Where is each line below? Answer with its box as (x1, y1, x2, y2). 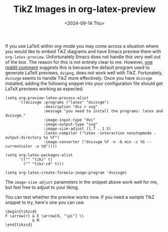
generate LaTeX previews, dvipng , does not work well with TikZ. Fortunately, (5, 69, 163, 76)
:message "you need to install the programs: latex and (43, 108, 163, 113)
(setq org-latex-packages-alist (5, 152, 73, 158)
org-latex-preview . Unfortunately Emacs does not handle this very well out (5, 54, 161, 60)
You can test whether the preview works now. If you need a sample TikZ (5, 194, 155, 200)
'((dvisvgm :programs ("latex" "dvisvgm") (18, 99, 109, 105)
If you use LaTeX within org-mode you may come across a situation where (5, 43, 159, 49)
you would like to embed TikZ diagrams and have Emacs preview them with (5, 48, 161, 54)
